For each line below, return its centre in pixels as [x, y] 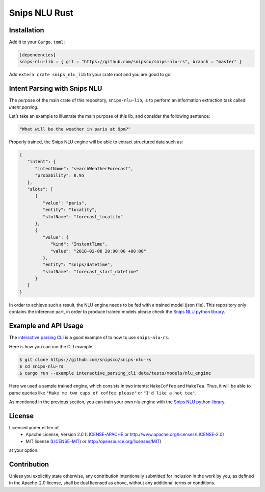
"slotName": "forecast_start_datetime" [91, 272]
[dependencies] [38, 55]
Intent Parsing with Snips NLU [56, 89]
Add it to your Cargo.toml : [37, 42]
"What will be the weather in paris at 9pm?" [75, 129]
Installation [26, 30]
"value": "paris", [65, 203]
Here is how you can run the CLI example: [51, 346]
